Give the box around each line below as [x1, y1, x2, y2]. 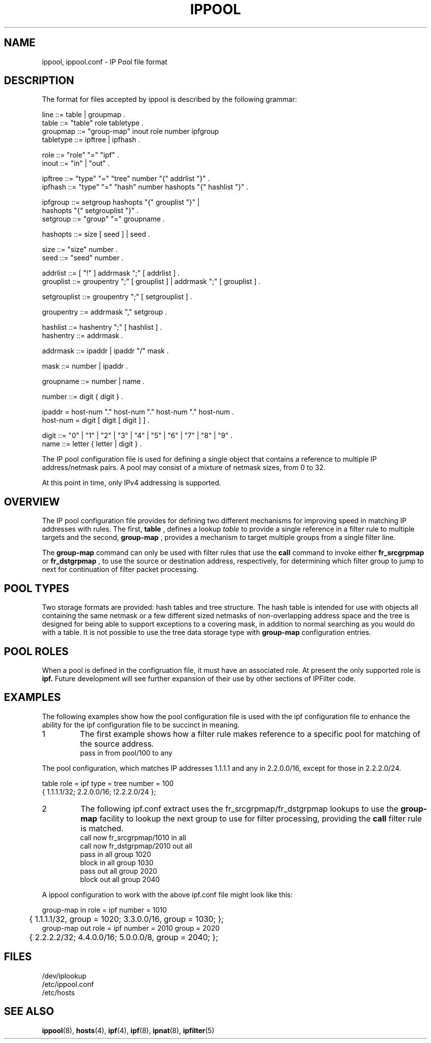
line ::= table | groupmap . [42, 110, 125, 119]
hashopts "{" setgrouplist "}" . [42, 206, 139, 215]
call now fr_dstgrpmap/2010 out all [80, 841, 192, 850]
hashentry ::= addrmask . [42, 331, 123, 340]
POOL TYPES [4, 582, 69, 595]
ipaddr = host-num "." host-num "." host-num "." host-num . [42, 408, 234, 416]
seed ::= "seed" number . [42, 253, 123, 262]
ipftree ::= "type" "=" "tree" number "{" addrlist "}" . [42, 174, 210, 183]
